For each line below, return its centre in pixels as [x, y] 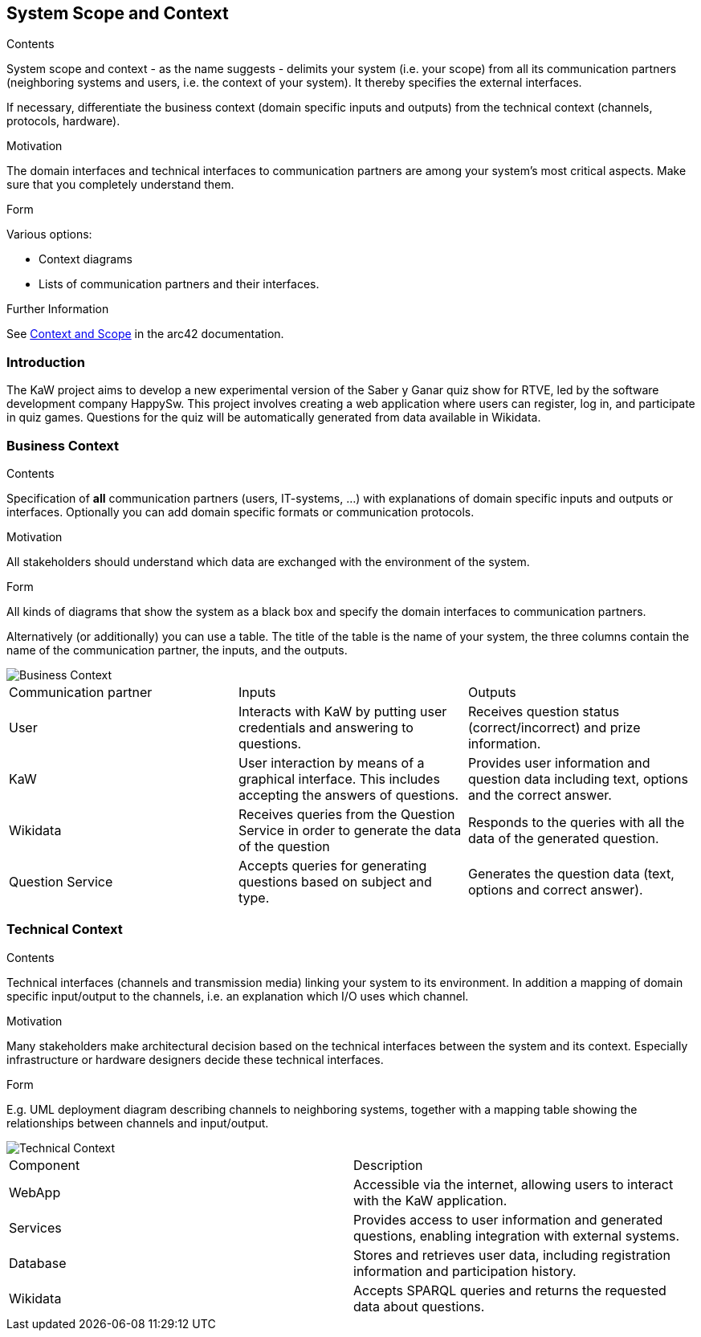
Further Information [58, 309]
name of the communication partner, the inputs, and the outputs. [177, 650]
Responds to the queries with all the [576, 822]
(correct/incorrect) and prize [554, 727]
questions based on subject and [335, 881]
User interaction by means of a [331, 762]
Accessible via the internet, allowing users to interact [514, 1184]
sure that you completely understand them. [120, 185]
